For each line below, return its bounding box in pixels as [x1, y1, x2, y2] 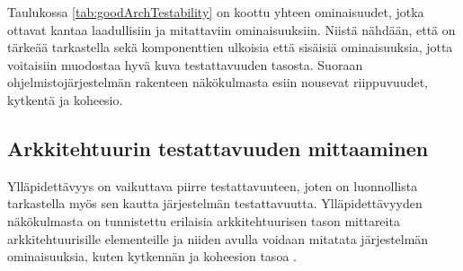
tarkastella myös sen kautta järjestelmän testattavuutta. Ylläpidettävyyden [7, 194, 423, 213]
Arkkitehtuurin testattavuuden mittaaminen [7, 134, 429, 162]
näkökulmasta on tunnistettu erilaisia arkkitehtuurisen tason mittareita [7, 211, 400, 230]
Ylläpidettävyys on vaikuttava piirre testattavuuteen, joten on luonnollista [7, 176, 418, 195]
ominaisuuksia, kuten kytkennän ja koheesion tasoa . [7, 247, 297, 266]
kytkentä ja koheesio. [7, 90, 123, 109]
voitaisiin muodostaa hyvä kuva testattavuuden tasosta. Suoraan [7, 55, 363, 74]
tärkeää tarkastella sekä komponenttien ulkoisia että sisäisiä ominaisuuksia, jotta [7, 38, 453, 57]
